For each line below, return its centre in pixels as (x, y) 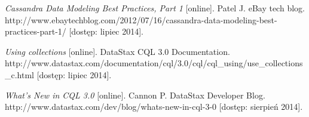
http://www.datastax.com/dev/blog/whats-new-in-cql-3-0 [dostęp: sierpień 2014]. (154, 107)
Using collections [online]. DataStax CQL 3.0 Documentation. (117, 51)
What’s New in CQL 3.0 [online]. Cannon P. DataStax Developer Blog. (135, 95)
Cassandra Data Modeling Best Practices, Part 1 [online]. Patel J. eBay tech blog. (155, 8)
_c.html (19, 74)
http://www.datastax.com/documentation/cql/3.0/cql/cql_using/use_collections (154, 63)
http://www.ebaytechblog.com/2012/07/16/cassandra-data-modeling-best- (141, 19)
